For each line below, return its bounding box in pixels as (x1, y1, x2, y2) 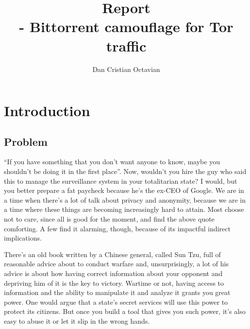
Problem (4, 134, 48, 149)
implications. (4, 233, 42, 243)
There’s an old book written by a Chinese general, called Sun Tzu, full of (4, 249, 221, 259)
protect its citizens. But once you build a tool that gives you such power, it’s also (4, 306, 246, 316)
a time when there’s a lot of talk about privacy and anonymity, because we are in (4, 194, 246, 205)
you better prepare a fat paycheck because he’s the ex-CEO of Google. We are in (4, 185, 244, 195)
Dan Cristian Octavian (92, 64, 160, 74)
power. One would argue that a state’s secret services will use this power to (4, 296, 228, 307)
